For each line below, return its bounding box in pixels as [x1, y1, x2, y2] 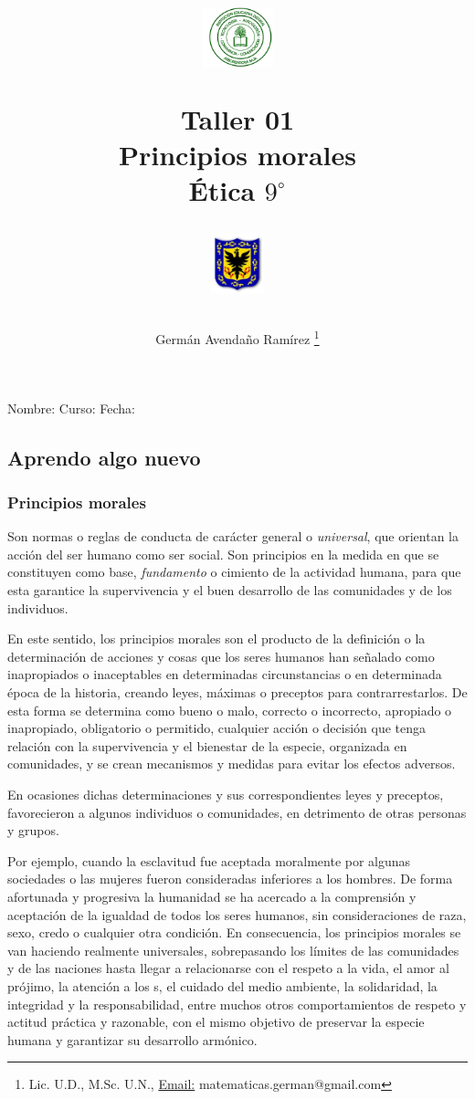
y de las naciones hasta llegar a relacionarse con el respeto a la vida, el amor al [7, 958, 449, 978]
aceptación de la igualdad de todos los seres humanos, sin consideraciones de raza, [7, 905, 467, 924]
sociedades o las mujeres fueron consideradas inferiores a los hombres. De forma [7, 869, 453, 888]
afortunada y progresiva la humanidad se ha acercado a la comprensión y [7, 886, 417, 905]
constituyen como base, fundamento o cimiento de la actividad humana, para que [7, 562, 461, 581]
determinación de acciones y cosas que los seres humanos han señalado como [7, 646, 435, 665]
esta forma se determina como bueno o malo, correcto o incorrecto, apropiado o [7, 700, 452, 719]
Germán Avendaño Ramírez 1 [155, 327, 320, 349]
